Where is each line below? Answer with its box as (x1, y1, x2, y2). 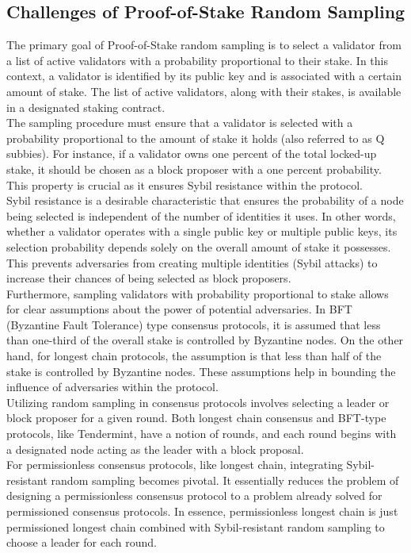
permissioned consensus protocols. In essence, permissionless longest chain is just (6, 503, 398, 520)
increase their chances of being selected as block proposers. (6, 270, 291, 286)
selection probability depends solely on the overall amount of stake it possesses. (6, 238, 391, 255)
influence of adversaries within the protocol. (6, 378, 219, 395)
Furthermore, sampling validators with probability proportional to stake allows (6, 285, 389, 301)
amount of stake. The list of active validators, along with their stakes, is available (6, 83, 401, 99)
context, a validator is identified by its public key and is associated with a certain (6, 67, 402, 84)
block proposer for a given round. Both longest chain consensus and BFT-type (6, 409, 386, 426)
